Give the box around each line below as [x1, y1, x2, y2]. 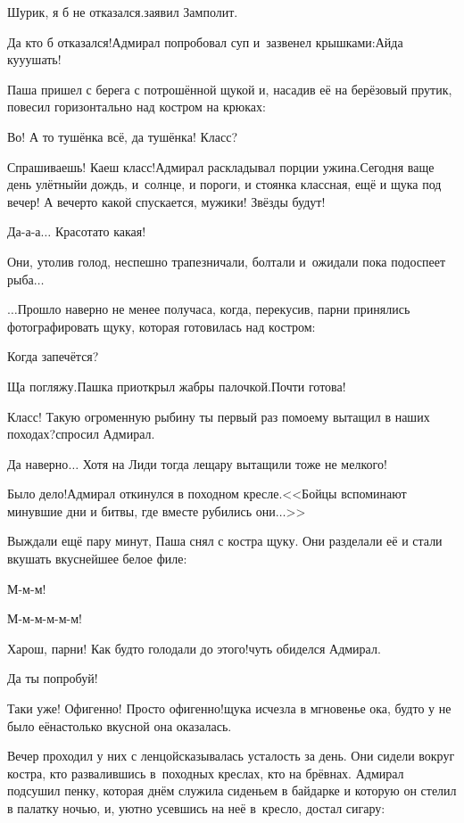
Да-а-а [7, 222, 41, 241]
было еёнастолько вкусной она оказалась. [7, 716, 232, 735]
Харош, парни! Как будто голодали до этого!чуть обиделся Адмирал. [7, 638, 381, 657]
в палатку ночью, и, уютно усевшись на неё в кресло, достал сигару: [7, 799, 385, 817]
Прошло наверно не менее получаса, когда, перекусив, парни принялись [17, 300, 410, 318]
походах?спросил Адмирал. [7, 424, 155, 443]
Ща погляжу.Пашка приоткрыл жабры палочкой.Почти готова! [7, 376, 346, 395]
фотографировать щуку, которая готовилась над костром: [7, 317, 316, 335]
